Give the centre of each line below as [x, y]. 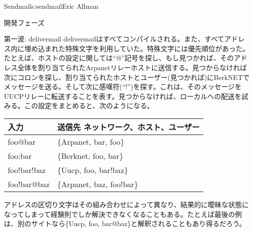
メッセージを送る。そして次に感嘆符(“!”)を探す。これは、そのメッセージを [123, 87]
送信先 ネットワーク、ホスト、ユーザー [128, 127]
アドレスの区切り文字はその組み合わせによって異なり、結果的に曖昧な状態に [126, 204]
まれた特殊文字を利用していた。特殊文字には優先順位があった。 [147, 48]
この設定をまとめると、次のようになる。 [89, 106]
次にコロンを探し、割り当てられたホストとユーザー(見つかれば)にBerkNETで [127, 77]
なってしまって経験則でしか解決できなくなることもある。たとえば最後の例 [123, 214]
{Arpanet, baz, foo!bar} [98, 184]
